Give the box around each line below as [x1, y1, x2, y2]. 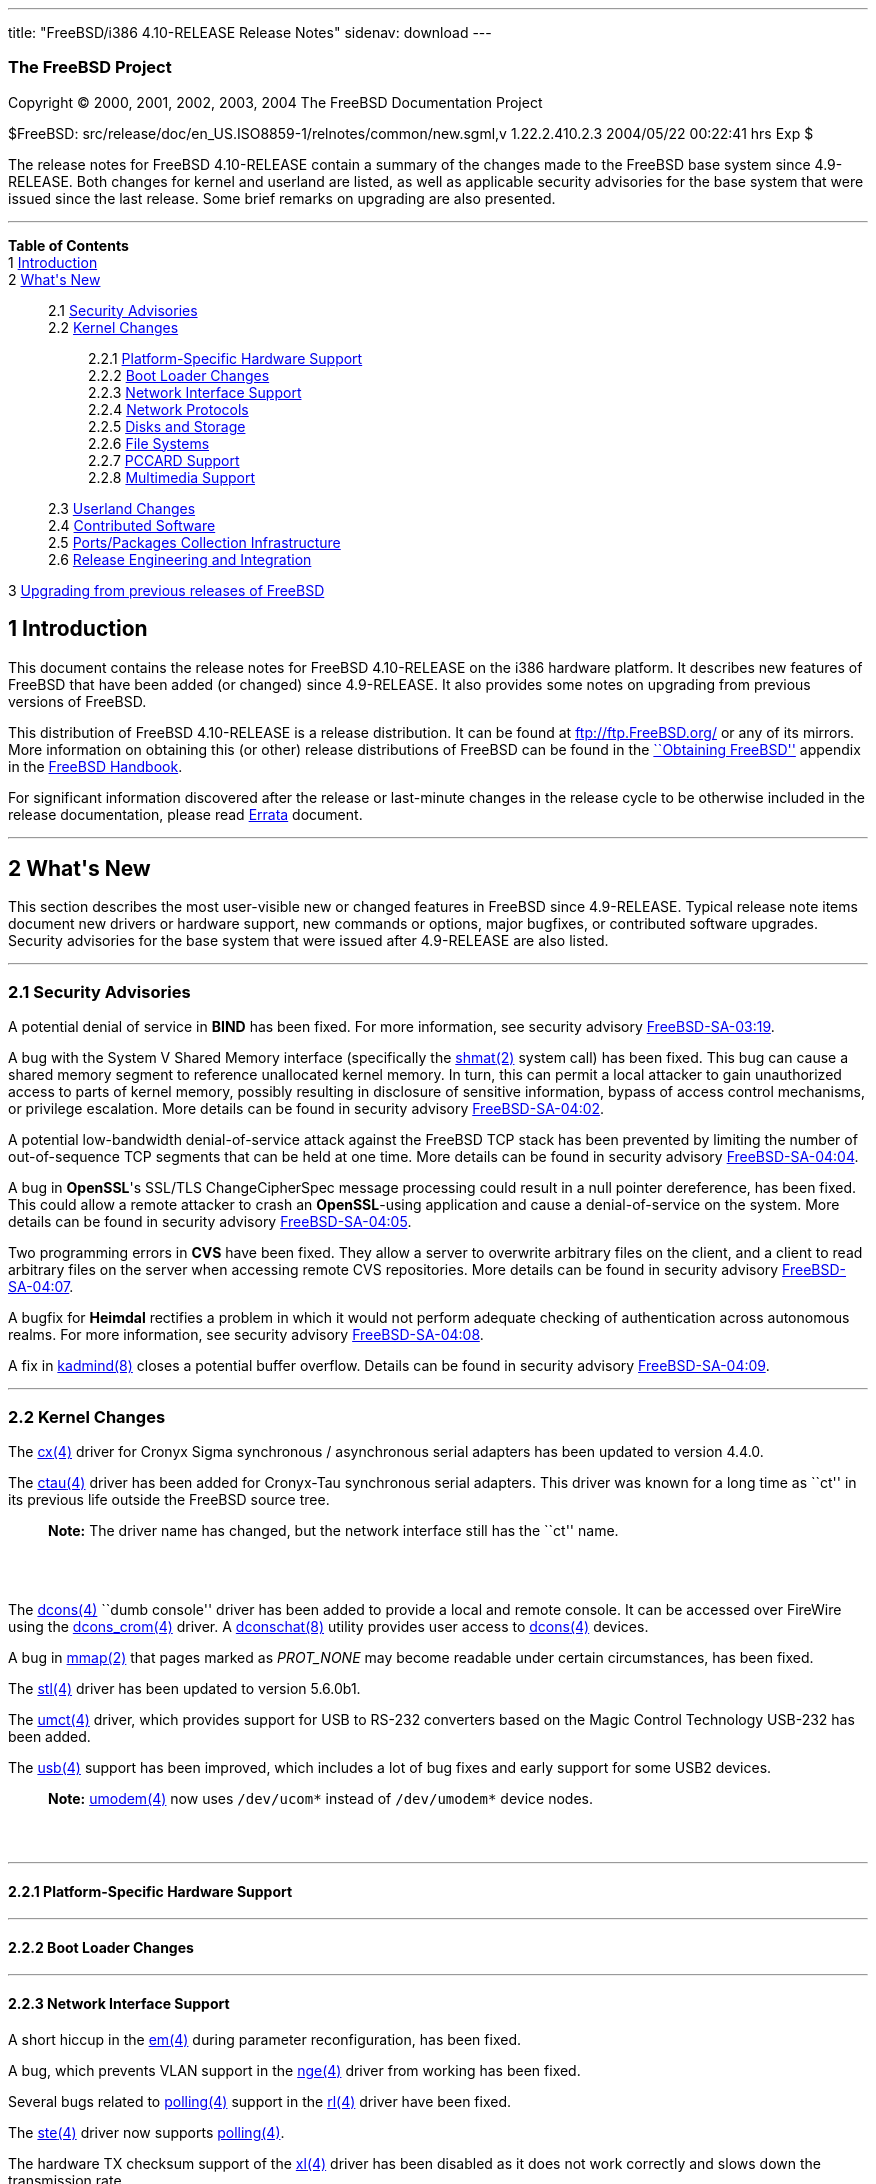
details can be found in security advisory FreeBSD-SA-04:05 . [8, 1213, 412, 1231]
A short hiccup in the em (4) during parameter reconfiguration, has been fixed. [8, 2030, 521, 2048]
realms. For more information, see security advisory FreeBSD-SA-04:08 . [8, 1326, 484, 1344]
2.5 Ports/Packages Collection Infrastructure [48, 533, 341, 551]
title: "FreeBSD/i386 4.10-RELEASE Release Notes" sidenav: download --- [8, 24, 492, 41]
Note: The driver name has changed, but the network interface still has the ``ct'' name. [48, 1521, 619, 1539]
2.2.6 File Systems [88, 434, 210, 452]
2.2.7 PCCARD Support [88, 451, 240, 469]
